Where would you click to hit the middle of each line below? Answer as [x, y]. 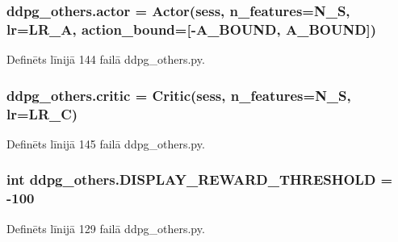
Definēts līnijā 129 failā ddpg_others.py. [106, 228]
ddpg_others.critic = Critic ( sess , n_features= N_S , [179, 95]
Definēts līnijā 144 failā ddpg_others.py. [106, 59]
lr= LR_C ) [42, 113]
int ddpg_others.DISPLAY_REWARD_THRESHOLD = [200, 179]
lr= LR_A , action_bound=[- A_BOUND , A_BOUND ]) [192, 29]
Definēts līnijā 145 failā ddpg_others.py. [106, 143]
